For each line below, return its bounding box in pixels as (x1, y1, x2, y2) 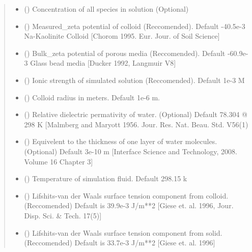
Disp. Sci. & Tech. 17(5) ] (24, 210, 102, 220)
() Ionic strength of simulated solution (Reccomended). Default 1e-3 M (24, 74, 245, 85)
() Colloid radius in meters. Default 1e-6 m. (24, 92, 160, 102)
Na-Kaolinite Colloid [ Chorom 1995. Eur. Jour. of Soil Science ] (24, 31, 220, 41)
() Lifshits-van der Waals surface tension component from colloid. (24, 190, 229, 201)
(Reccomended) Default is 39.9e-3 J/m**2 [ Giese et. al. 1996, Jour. (24, 200, 234, 211)
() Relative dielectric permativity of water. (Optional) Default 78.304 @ (24, 109, 248, 120)
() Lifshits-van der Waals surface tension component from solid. (24, 227, 222, 238)
